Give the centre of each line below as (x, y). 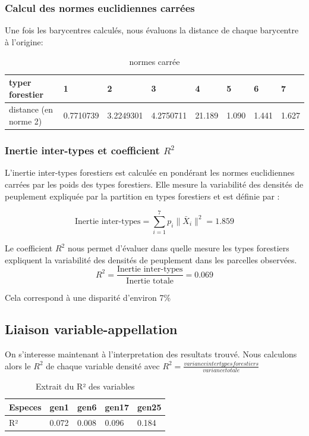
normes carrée (154, 62)
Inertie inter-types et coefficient (82, 150)
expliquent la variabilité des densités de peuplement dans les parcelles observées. (151, 259)
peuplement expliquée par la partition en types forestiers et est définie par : (142, 196)
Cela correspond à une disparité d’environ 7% (88, 297)
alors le (18, 365)
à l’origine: (24, 41)
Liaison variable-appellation (91, 329)
